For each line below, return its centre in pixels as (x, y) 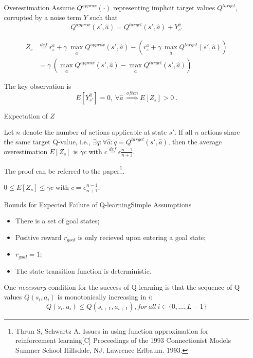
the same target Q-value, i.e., (47, 141)
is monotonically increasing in (102, 297)
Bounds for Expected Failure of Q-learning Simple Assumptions (98, 204)
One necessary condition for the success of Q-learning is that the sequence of (118, 287)
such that (104, 17)
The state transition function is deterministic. (83, 270)
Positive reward (38, 237)
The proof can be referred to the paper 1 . (64, 170)
